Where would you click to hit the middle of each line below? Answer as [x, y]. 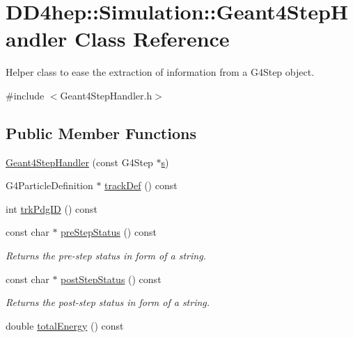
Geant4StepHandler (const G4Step [79, 162]
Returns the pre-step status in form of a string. [106, 256]
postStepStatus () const [111, 279]
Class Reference [152, 39]
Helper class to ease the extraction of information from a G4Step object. [160, 72]
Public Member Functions [101, 132]
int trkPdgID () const [52, 208]
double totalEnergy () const [65, 325]
